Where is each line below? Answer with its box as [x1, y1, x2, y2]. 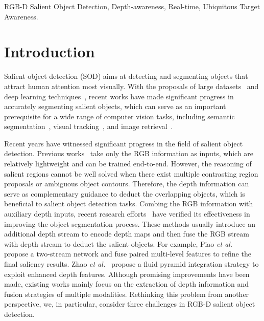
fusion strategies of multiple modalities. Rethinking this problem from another [4, 288, 249, 299]
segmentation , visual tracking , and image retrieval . [4, 121, 173, 132]
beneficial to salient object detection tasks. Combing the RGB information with [4, 198, 253, 209]
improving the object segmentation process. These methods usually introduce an [4, 218, 256, 229]
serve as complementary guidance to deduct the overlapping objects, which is [4, 188, 245, 199]
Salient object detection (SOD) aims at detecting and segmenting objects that [4, 71, 248, 81]
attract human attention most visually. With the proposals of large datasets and [4, 80, 259, 91]
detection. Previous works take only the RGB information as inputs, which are [4, 148, 254, 159]
